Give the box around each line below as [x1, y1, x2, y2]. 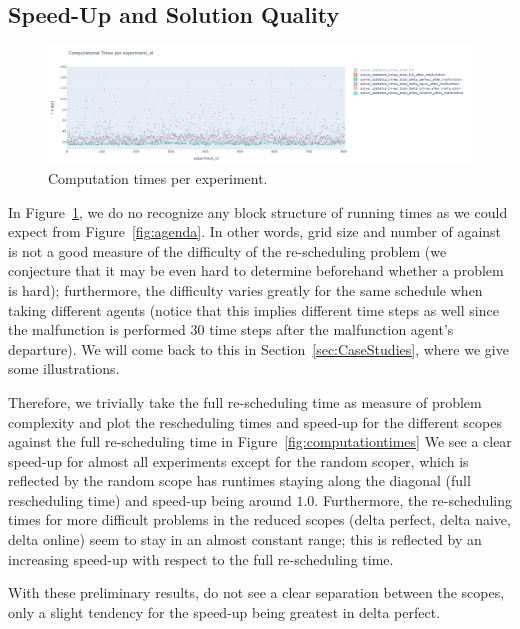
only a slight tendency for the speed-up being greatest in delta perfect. [8, 601, 441, 622]
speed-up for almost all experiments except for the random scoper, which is [8, 450, 469, 471]
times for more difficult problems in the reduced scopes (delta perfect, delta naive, [8, 509, 511, 530]
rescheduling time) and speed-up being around [8, 489, 292, 510]
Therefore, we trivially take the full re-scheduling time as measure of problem [8, 391, 482, 412]
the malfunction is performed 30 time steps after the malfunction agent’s [8, 319, 454, 340]
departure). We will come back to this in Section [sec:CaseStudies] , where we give [8, 338, 509, 359]
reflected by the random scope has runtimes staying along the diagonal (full [8, 470, 471, 491]
